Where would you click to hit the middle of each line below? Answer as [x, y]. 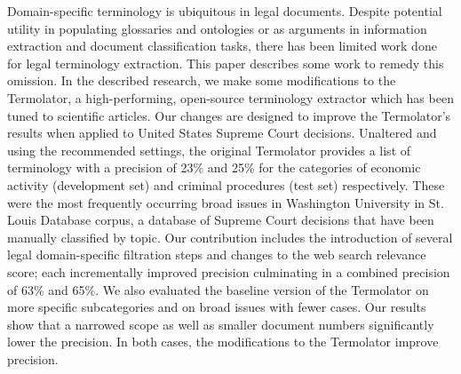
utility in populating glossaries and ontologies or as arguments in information [217, 28]
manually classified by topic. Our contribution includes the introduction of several [230, 237]
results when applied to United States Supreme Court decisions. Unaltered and [222, 133]
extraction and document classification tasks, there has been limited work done [222, 46]
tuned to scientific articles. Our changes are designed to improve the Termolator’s [229, 115]
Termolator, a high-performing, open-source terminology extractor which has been [230, 97]
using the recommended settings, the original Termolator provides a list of [209, 150]
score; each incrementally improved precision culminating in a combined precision [229, 271]
